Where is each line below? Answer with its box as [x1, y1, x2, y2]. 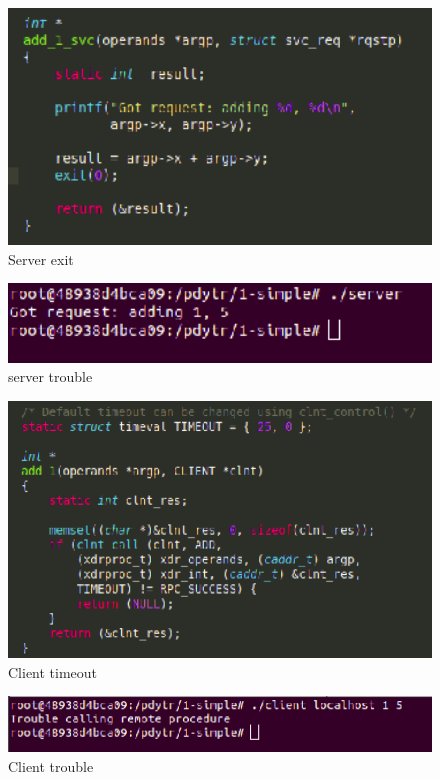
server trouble [8, 366, 93, 387]
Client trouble [8, 755, 94, 776]
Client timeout [8, 661, 98, 682]
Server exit [8, 248, 74, 269]
